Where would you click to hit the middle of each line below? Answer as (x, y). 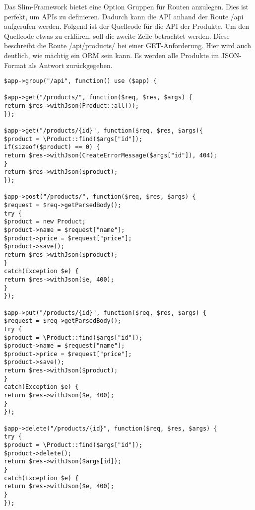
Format (15, 65)
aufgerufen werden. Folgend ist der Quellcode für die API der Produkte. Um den (127, 26)
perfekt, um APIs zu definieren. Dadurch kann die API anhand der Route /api (124, 16)
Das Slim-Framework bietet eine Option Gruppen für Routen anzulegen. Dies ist (126, 6)
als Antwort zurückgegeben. (70, 65)
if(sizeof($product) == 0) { (52, 147)
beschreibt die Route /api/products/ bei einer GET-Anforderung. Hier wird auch (127, 45)
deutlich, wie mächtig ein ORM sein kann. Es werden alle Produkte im (112, 55)
